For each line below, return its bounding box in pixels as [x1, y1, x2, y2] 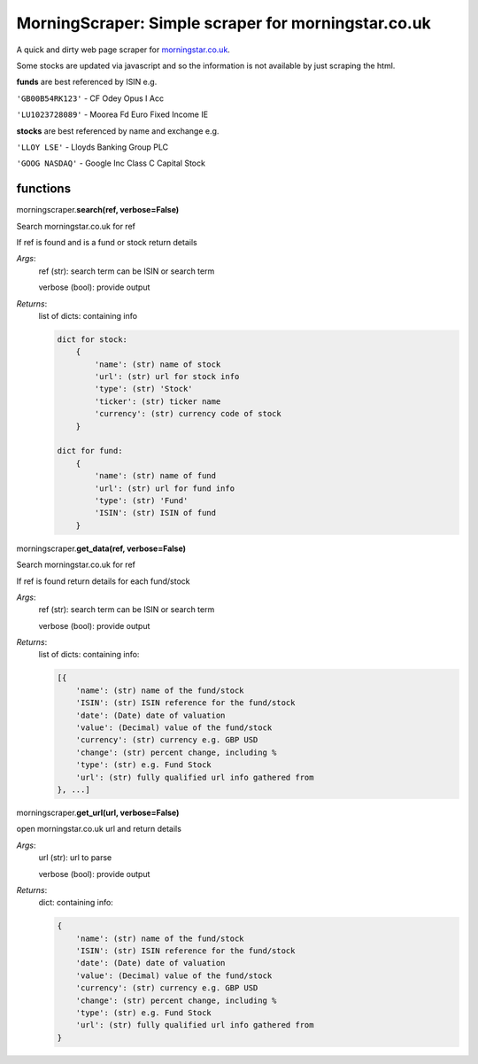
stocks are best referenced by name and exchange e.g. [16, 125, 220, 136]
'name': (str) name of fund [94, 470, 217, 481]
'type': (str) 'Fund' [94, 495, 189, 505]
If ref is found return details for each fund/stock [16, 576, 190, 586]
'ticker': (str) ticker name [94, 396, 221, 407]
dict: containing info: [38, 897, 114, 908]
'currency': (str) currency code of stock [94, 408, 282, 419]
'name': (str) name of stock [94, 359, 221, 369]
